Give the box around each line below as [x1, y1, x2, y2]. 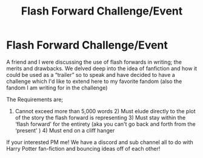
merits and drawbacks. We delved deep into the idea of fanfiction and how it [6, 65, 198, 72]
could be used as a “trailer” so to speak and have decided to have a [6, 71, 176, 78]
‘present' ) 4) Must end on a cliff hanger [15, 127, 115, 134]
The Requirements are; [6, 96, 64, 103]
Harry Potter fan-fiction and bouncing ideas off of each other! [6, 145, 161, 152]
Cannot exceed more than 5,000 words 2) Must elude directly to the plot [15, 107, 196, 114]
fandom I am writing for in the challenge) [6, 84, 108, 91]
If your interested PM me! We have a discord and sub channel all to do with [6, 138, 194, 146]
